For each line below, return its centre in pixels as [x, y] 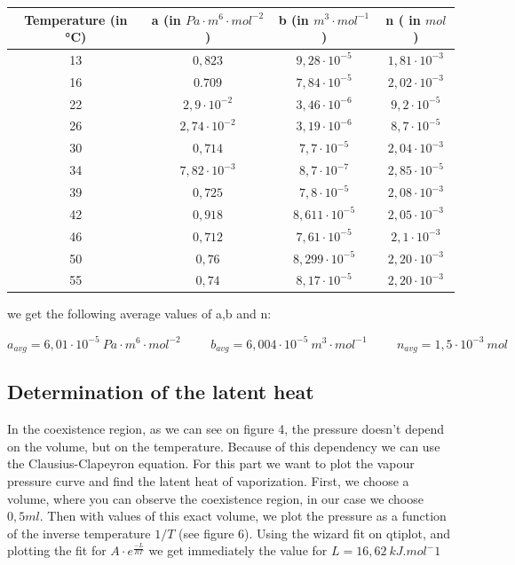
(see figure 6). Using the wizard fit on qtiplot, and [315, 533]
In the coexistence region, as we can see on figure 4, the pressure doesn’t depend [226, 429]
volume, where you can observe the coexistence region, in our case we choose [215, 498]
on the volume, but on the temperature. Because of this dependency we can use [224, 446]
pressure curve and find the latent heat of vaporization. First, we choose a [208, 481]
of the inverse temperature [79, 533]
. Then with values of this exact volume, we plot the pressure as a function [243, 516]
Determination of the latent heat [161, 392]
